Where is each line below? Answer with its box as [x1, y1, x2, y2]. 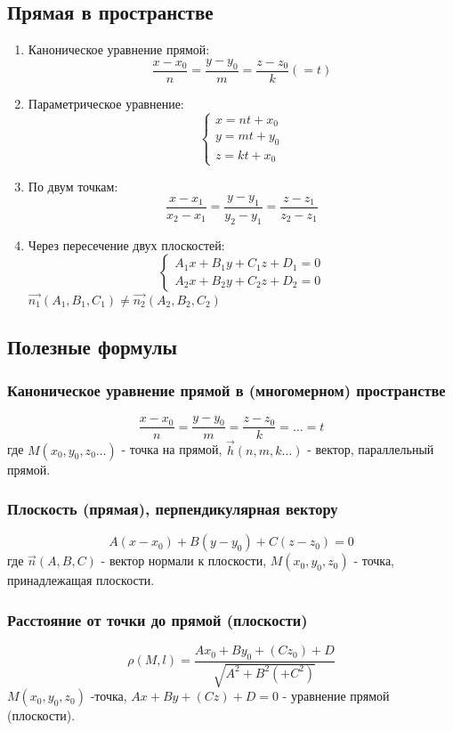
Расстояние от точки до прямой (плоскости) [7, 608, 308, 630]
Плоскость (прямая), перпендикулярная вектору [7, 498, 338, 520]
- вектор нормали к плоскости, [101, 551, 267, 570]
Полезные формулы [7, 332, 177, 360]
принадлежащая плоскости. [7, 571, 155, 589]
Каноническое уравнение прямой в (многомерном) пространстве [7, 379, 446, 402]
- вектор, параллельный [307, 440, 434, 459]
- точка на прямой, [121, 440, 222, 459]
